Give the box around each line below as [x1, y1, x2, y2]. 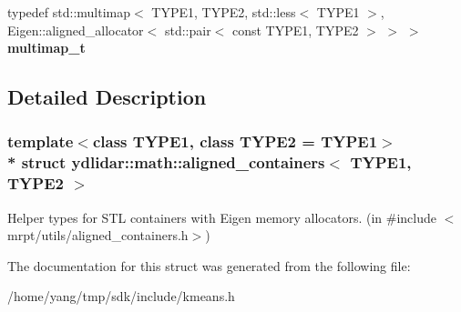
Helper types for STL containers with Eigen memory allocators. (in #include [7, 207, 436, 226]
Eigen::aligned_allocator [7, 20, 144, 39]
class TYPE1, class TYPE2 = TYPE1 [92, 130, 378, 153]
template [7, 130, 74, 153]
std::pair [164, 20, 211, 39]
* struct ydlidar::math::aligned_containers [7, 151, 325, 174]
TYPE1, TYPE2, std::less [151, 3, 296, 21]
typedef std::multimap [7, 3, 131, 21]
